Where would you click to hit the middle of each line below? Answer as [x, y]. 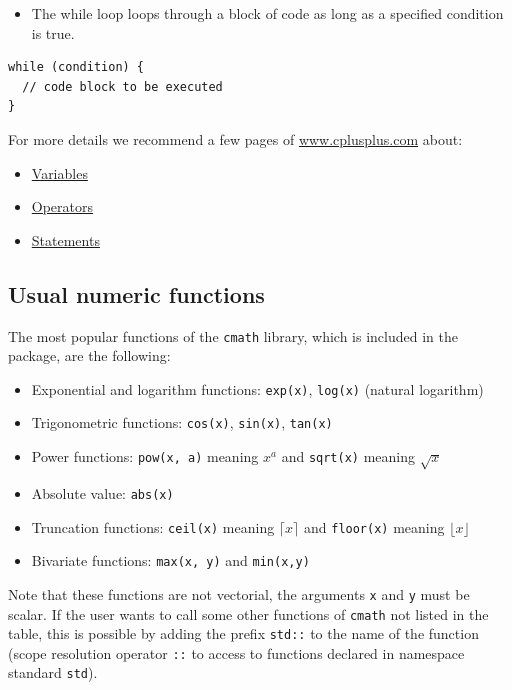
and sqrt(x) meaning [348, 456]
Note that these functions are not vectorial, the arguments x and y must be [239, 593]
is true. [53, 32]
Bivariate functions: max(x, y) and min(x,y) [170, 560]
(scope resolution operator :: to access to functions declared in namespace [236, 652]
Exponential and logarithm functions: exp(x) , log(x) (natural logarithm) [257, 388]
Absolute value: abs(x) [102, 492]
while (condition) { [76, 67]
